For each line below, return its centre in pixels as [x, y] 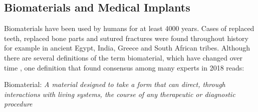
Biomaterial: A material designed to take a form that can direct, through [115, 84]
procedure [18, 104]
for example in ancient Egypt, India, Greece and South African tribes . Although [127, 48]
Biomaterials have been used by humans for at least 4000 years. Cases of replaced [129, 28]
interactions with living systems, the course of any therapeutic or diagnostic [120, 94]
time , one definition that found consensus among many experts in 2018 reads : [124, 67]
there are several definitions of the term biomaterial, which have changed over [123, 57]
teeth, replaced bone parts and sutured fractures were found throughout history [126, 38]
